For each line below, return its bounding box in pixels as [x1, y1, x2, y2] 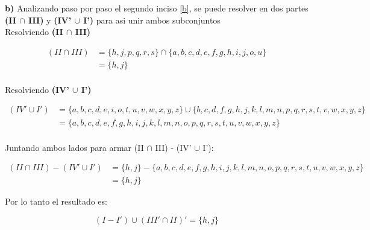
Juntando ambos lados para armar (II [5, 141, 144, 153]
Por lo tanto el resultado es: [5, 195, 107, 208]
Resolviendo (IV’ [5, 83, 69, 95]
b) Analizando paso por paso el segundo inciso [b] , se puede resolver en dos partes [5, 2, 309, 14]
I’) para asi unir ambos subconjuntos [83, 13, 221, 26]
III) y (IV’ [28, 13, 72, 26]
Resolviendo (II [5, 25, 63, 38]
